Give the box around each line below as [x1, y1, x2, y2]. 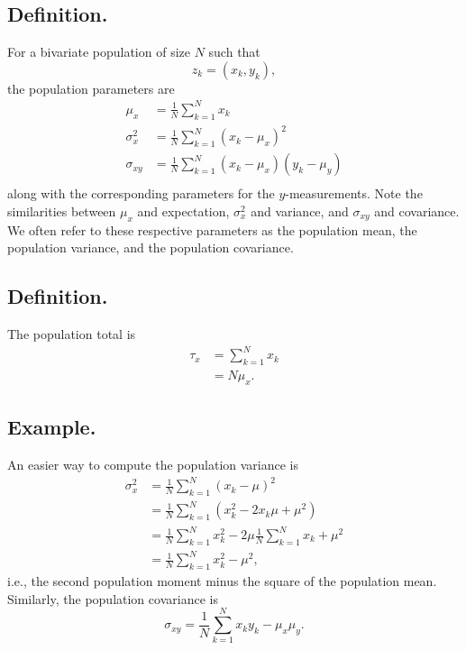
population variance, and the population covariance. [7, 238, 294, 257]
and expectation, [137, 201, 230, 220]
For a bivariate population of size [7, 42, 190, 61]
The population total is [7, 325, 136, 343]
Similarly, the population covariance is [7, 589, 218, 608]
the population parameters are [7, 78, 175, 97]
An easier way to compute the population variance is [7, 455, 298, 474]
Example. [7, 413, 96, 441]
